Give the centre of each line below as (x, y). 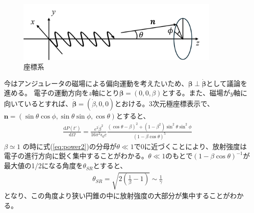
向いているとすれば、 (38, 104)
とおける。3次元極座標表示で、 (164, 104)
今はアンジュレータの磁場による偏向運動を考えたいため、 (96, 83)
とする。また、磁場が (196, 93)
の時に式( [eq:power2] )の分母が (70, 146)
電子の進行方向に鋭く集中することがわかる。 (76, 156)
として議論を (227, 83)
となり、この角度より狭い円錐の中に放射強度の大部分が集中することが (117, 196)
